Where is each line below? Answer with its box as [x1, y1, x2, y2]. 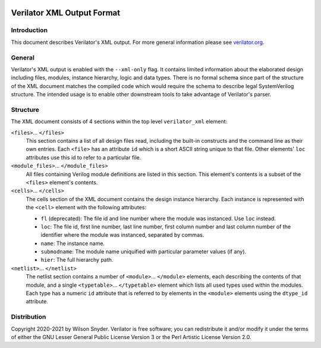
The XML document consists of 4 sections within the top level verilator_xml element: [11, 118, 228, 125]
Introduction [11, 26, 48, 35]
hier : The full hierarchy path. [40, 256, 114, 264]
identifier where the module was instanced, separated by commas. [40, 231, 204, 239]
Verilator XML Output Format [11, 8, 121, 18]
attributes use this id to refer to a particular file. [26, 153, 141, 161]
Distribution [11, 313, 46, 321]
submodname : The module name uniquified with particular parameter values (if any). [40, 248, 247, 255]
